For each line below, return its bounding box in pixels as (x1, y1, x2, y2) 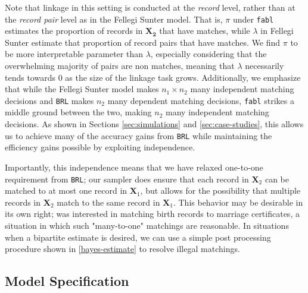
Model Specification (5, 272, 129, 290)
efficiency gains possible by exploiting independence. (5, 141, 195, 153)
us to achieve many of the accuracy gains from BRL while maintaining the (5, 129, 272, 141)
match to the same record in (57, 196, 160, 208)
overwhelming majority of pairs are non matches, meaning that (5, 59, 235, 72)
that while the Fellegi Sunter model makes (5, 83, 159, 95)
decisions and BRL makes (5, 94, 94, 106)
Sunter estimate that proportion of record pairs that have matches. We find (5, 36, 281, 48)
